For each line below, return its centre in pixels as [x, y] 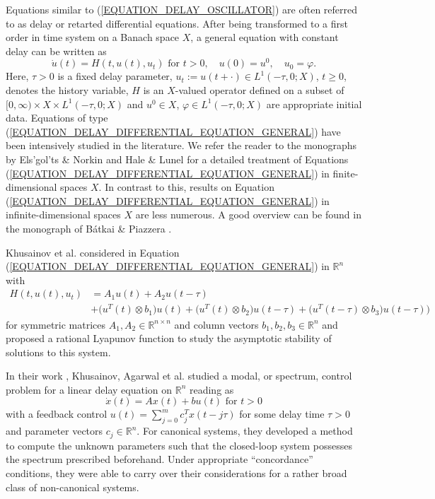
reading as [211, 389]
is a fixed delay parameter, [115, 76]
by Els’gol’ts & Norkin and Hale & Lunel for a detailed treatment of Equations [177, 159]
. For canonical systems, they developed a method [245, 431]
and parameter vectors [54, 431]
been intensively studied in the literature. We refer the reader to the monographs [181, 145]
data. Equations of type [57, 118]
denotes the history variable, [67, 90]
